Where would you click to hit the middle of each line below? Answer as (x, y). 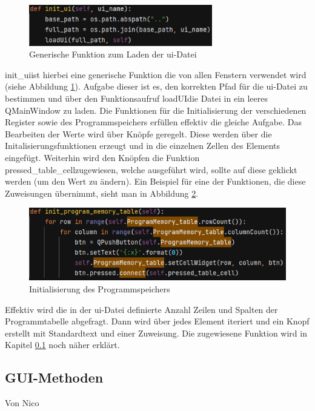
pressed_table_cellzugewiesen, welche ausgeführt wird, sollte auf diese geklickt (151, 169)
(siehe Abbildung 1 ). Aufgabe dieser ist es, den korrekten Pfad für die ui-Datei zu (156, 86)
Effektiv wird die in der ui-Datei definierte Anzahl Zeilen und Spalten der (141, 309)
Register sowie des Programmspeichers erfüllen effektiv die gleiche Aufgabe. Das (154, 122)
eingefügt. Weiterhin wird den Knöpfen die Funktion (102, 157)
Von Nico (22, 403)
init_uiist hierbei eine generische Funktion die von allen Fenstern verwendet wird (156, 74)
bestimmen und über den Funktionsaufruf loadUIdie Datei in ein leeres (137, 98)
